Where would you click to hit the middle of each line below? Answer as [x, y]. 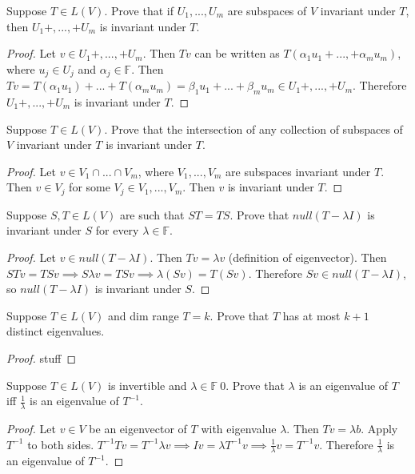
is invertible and [148, 385]
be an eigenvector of [138, 429]
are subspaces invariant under [298, 171]
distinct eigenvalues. [56, 331]
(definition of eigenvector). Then [307, 257]
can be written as [237, 53]
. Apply [379, 429]
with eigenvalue [239, 429]
